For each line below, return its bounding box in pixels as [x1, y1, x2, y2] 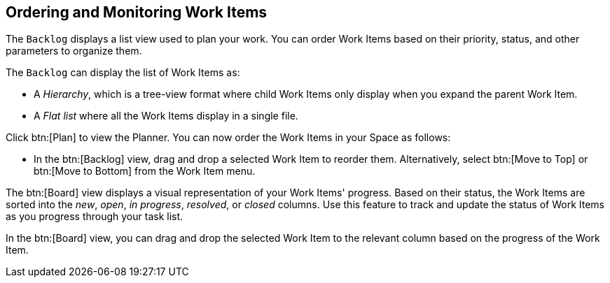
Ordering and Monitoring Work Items [6, 3, 268, 21]
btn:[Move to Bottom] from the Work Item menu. [34, 165, 256, 177]
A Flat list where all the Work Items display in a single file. [34, 110, 298, 122]
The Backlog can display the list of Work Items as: [6, 66, 240, 79]
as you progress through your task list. [6, 210, 183, 223]
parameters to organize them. [6, 45, 142, 57]
